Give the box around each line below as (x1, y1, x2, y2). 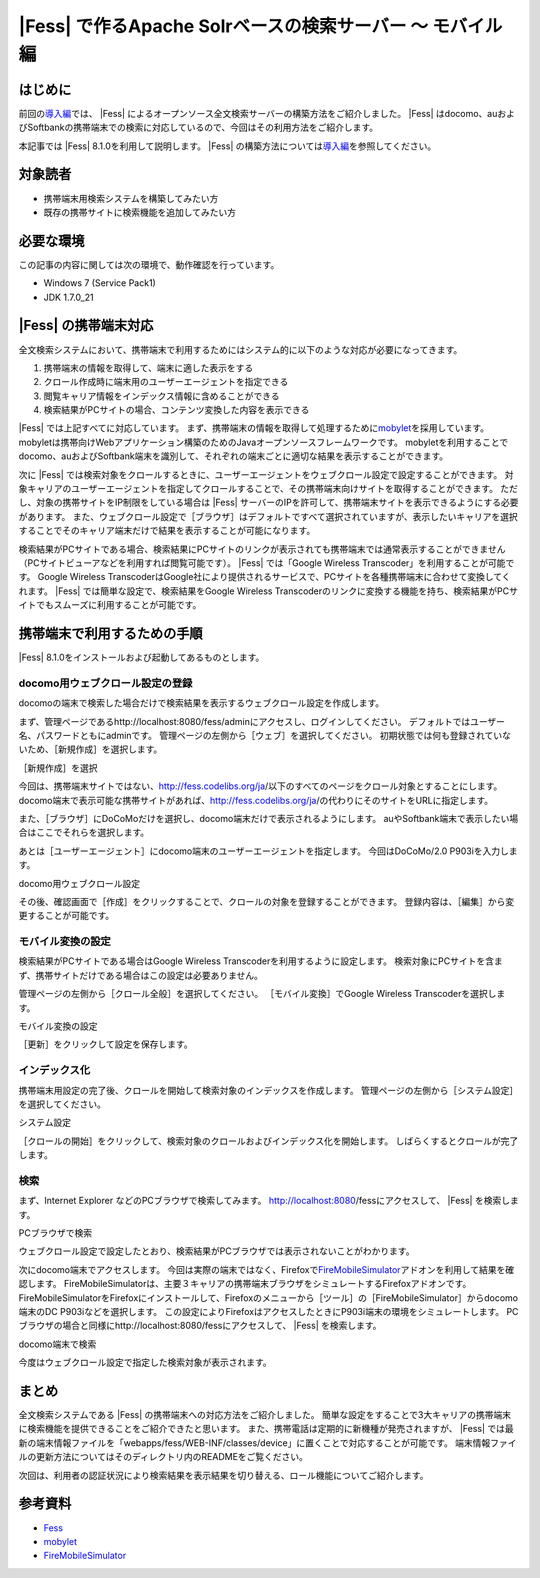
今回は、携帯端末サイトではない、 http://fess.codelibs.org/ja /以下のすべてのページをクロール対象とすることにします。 (18, 780, 503, 792)
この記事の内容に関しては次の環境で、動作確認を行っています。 (18, 258, 280, 270)
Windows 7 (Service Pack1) (43, 277, 157, 289)
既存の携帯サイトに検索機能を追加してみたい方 (43, 206, 237, 218)
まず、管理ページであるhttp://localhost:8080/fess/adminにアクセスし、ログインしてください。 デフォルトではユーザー (18, 715, 505, 727)
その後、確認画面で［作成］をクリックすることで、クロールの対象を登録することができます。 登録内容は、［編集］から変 (18, 895, 515, 907)
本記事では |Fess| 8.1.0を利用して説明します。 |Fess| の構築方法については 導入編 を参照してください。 (18, 140, 437, 152)
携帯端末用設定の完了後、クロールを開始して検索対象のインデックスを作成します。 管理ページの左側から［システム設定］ (18, 1084, 519, 1096)
